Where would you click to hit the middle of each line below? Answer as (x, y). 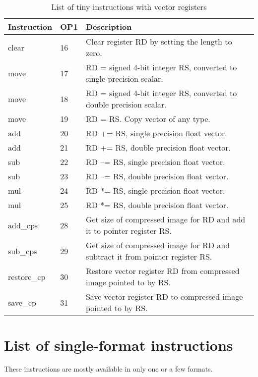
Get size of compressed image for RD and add (165, 219)
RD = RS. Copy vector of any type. (148, 119)
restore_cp (27, 276)
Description (109, 27)
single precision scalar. (124, 79)
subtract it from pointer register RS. (149, 256)
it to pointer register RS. (129, 231)
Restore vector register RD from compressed (162, 271)
